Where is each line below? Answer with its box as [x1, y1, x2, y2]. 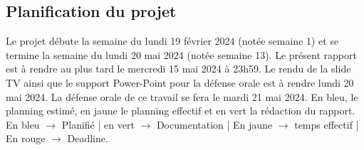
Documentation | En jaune [156, 117, 273, 132]
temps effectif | [294, 117, 359, 132]
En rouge [6, 131, 46, 146]
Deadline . [67, 131, 108, 146]
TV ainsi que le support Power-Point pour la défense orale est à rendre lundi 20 [6, 75, 354, 90]
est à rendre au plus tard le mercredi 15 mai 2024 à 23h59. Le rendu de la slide [6, 61, 351, 76]
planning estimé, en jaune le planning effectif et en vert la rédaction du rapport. [6, 103, 355, 118]
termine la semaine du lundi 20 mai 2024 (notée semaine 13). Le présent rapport [6, 47, 357, 62]
